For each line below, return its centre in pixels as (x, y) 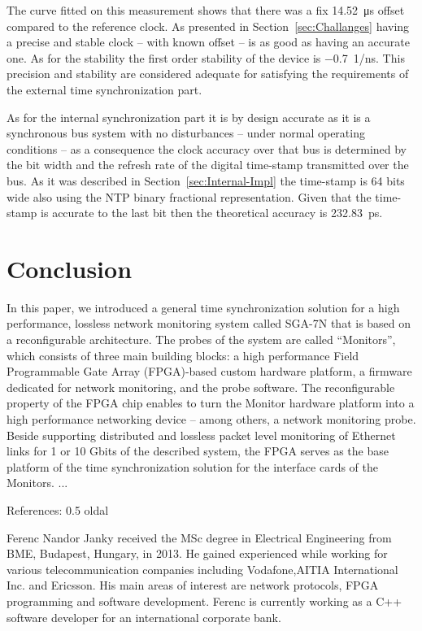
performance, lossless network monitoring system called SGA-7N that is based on (209, 323)
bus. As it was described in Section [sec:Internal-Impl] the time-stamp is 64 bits (206, 180)
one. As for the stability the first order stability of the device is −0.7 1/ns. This (206, 57)
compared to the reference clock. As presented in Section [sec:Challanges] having (208, 26)
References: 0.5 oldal (58, 509)
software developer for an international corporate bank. (144, 617)
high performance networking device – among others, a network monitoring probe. (211, 419)
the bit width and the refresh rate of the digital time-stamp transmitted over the (208, 165)
